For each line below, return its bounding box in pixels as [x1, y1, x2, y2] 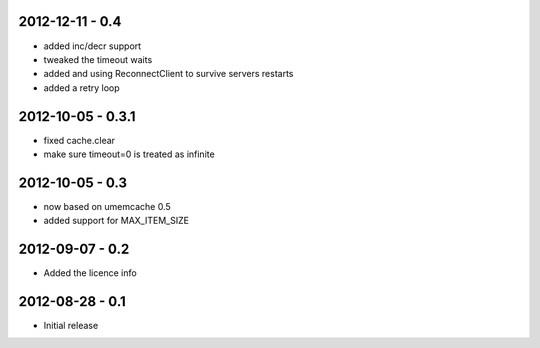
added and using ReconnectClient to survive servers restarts [43, 68, 294, 80]
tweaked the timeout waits [43, 53, 153, 65]
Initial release [43, 320, 99, 332]
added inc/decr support [43, 40, 142, 52]
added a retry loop [43, 81, 120, 94]
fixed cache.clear [43, 134, 115, 146]
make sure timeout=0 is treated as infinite [43, 148, 215, 160]
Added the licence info [43, 267, 137, 279]
